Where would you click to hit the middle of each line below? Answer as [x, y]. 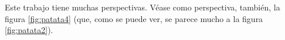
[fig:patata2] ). [29, 30]
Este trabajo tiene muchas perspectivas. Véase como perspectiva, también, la [142, 7]
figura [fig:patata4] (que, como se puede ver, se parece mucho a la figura [134, 18]
